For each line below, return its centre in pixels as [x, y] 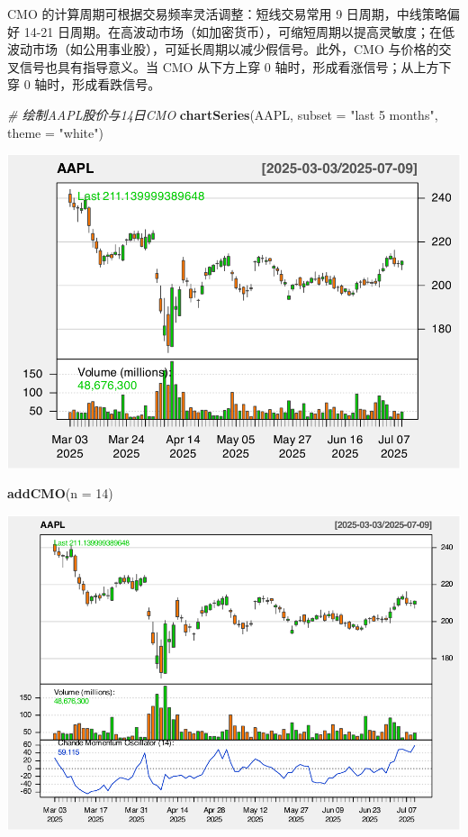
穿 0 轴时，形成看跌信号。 [84, 84]
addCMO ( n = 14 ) [60, 493]
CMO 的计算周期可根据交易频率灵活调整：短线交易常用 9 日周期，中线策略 [227, 14]
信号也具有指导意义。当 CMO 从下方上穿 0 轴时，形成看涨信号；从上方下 [235, 66]
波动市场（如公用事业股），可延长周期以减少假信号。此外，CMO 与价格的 [223, 49]
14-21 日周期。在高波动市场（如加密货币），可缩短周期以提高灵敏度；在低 [239, 31]
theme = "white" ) [55, 132]
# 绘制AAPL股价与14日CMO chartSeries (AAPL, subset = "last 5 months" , [223, 114]
